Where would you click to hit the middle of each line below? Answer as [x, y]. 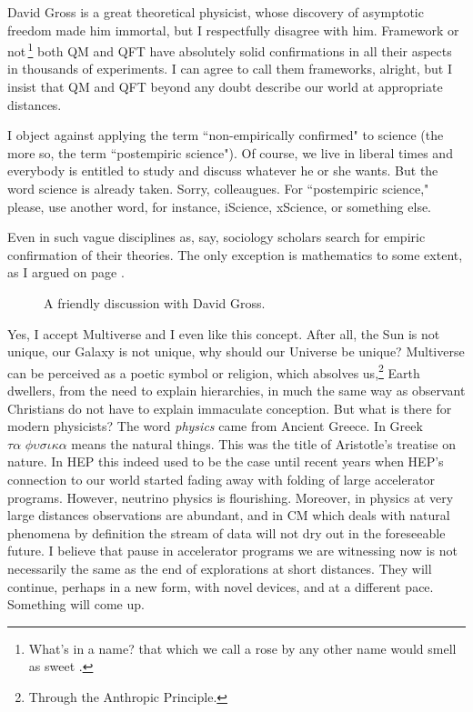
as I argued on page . [66, 272]
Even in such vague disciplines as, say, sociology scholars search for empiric [216, 237]
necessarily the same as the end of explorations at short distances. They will [220, 568]
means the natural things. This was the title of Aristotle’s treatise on [263, 443]
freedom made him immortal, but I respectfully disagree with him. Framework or [233, 30]
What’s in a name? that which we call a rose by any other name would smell [242, 648]
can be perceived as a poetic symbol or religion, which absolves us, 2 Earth [214, 371]
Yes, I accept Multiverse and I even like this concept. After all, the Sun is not [224, 333]
